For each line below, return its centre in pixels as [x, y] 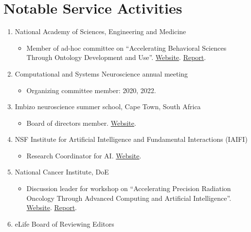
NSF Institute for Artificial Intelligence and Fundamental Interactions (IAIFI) [131, 139]
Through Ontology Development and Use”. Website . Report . [116, 57]
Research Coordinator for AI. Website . [84, 155]
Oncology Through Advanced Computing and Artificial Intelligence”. [129, 198]
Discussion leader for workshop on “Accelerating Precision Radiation [129, 188]
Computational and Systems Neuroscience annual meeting [101, 73]
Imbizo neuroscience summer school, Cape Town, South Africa [108, 106]
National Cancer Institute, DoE [62, 172]
